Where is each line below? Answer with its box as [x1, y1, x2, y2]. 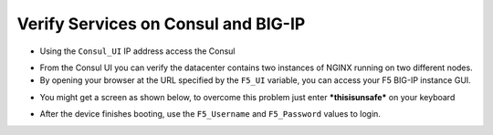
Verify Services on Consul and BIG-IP [16, 14, 306, 34]
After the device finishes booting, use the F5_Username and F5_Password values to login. [39, 109, 381, 119]
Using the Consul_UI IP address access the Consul [39, 46, 236, 57]
